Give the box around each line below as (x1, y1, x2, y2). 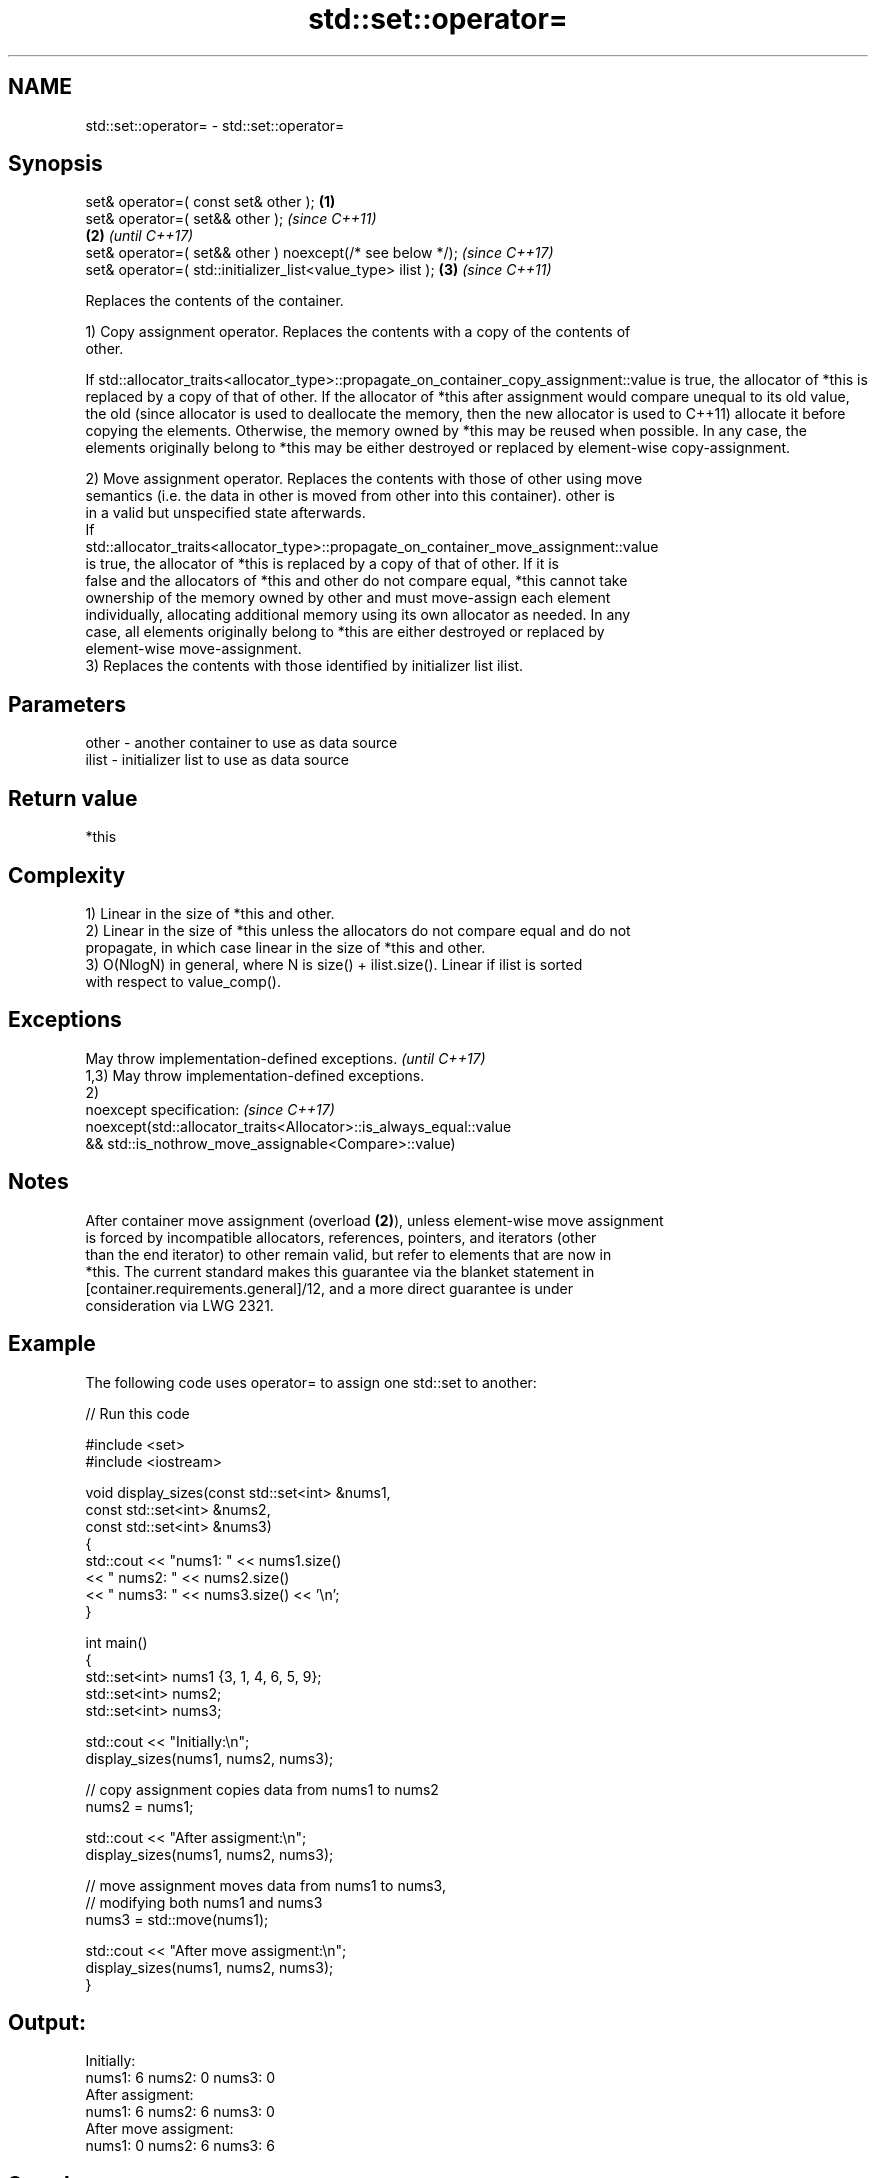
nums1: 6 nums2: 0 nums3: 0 (85, 2069, 276, 2087)
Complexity (8, 862, 126, 888)
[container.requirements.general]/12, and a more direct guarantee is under (85, 1279, 574, 1297)
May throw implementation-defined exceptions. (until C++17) (85, 1049, 486, 1067)
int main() (85, 1633, 148, 1651)
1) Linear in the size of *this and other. (85, 904, 335, 922)
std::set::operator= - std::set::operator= (85, 116, 345, 134)
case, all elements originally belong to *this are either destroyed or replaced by (85, 623, 605, 641)
